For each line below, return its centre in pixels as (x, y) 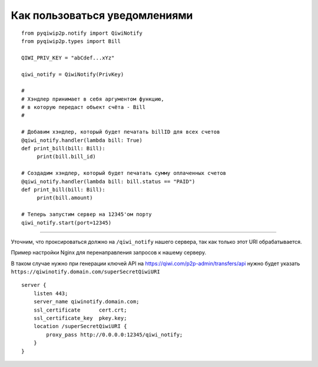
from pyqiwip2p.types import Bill (71, 41)
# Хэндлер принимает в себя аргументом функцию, (93, 99)
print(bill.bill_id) (67, 157)
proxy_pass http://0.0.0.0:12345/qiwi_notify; (115, 335)
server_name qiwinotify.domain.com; (86, 302)
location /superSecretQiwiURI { (80, 326)
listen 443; (51, 293)
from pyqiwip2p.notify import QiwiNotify (82, 33)
